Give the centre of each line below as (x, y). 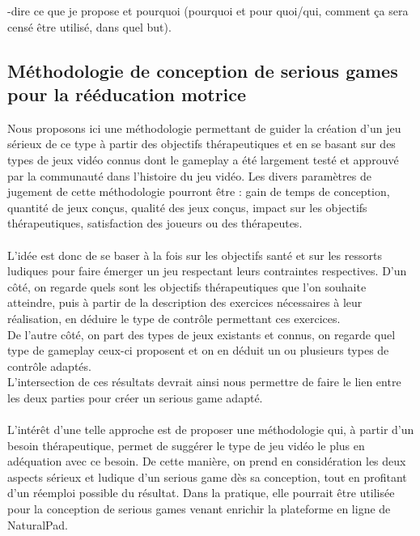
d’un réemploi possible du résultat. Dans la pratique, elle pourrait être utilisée (201, 493)
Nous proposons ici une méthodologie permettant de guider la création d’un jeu (204, 128)
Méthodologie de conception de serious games (203, 70)
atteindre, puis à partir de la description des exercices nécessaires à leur (185, 302)
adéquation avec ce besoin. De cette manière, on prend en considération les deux (207, 461)
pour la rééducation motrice (127, 94)
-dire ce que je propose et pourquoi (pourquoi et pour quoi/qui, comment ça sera (208, 11)
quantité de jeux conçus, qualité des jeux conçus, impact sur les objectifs (187, 207)
